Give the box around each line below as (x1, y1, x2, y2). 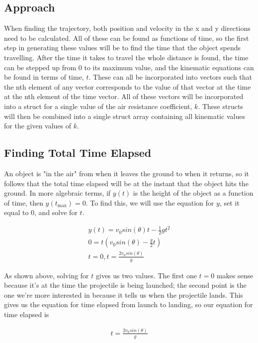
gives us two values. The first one (95, 270, 197, 280)
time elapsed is (4, 309, 49, 319)
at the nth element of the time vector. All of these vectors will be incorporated (4, 91, 244, 102)
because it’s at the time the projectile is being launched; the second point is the (4, 280, 247, 290)
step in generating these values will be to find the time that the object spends (4, 42, 241, 53)
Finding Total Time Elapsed (4, 145, 152, 160)
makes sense (216, 270, 254, 280)
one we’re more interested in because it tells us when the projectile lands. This (4, 289, 243, 300)
